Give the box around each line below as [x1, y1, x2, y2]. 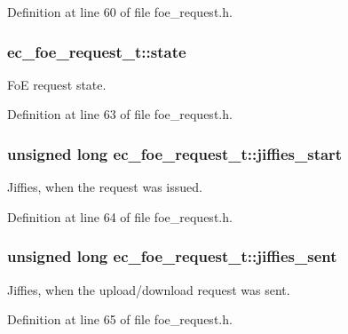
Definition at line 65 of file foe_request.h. [7, 310, 233, 329]
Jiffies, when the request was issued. [7, 178, 202, 196]
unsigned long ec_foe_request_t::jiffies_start [7, 142, 343, 164]
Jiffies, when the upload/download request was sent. [7, 280, 290, 298]
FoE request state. [7, 75, 107, 93]
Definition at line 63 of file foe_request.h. [7, 105, 233, 123]
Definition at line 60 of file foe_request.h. [7, 3, 233, 20]
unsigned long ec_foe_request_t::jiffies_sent [7, 245, 337, 267]
